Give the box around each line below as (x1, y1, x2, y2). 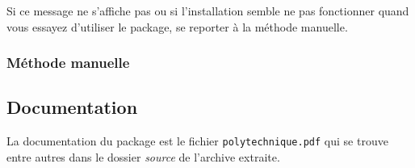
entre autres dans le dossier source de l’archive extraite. (6, 148, 280, 165)
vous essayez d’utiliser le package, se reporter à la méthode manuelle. (6, 18, 348, 35)
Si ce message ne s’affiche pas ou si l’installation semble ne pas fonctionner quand (6, 2, 409, 19)
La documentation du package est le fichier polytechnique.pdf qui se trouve (6, 132, 388, 149)
